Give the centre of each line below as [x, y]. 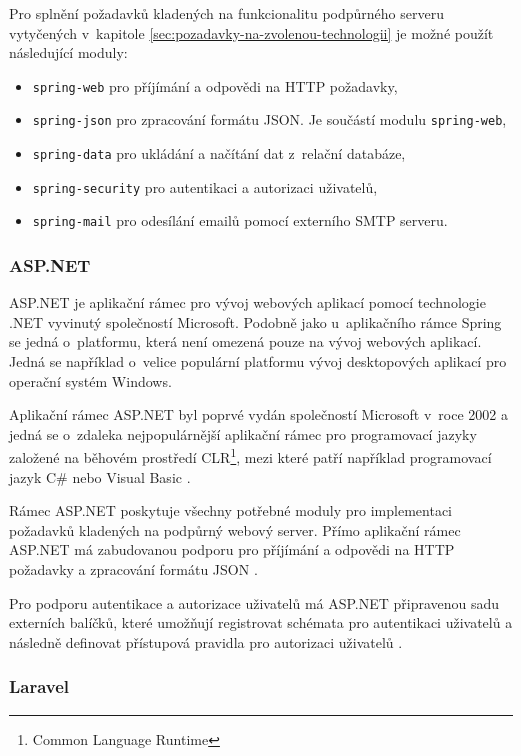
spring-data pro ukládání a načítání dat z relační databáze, [219, 153]
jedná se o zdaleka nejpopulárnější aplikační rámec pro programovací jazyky [243, 433]
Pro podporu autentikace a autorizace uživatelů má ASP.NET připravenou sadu [254, 602]
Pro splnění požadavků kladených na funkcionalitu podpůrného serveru [226, 13]
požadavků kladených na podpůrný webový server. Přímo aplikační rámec [235, 529]
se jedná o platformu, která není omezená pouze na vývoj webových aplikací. [245, 341]
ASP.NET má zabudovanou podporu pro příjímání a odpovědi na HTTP [232, 549]
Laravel [39, 686]
